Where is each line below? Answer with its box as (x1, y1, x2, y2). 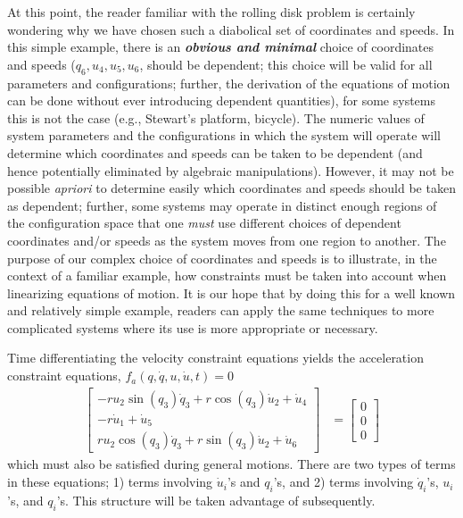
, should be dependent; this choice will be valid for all (139, 54, 433, 73)
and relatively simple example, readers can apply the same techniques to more (7, 301, 434, 320)
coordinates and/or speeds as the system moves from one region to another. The (7, 230, 446, 249)
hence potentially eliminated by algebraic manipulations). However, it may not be (7, 161, 454, 180)
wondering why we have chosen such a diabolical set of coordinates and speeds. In (7, 20, 455, 38)
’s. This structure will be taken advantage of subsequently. (56, 490, 376, 509)
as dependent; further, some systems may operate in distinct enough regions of (7, 196, 437, 214)
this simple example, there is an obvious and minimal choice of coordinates (7, 38, 434, 56)
